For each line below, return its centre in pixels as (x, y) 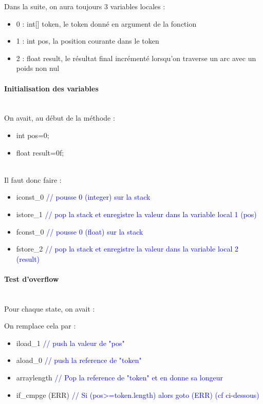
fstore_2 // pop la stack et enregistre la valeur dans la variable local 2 (127, 249)
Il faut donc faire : (33, 179)
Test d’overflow (32, 278)
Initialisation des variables (51, 88)
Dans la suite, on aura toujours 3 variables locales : (85, 6)
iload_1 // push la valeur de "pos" (70, 343)
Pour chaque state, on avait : (50, 308)
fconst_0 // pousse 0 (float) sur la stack (80, 231)
